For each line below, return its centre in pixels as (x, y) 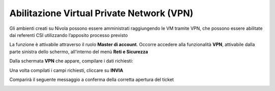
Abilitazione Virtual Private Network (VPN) (101, 13)
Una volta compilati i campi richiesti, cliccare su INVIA (66, 70)
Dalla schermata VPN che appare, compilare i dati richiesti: (71, 61)
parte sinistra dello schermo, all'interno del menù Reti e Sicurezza (79, 52)
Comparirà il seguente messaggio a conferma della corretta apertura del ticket (92, 79)
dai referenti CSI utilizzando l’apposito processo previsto (69, 35)
